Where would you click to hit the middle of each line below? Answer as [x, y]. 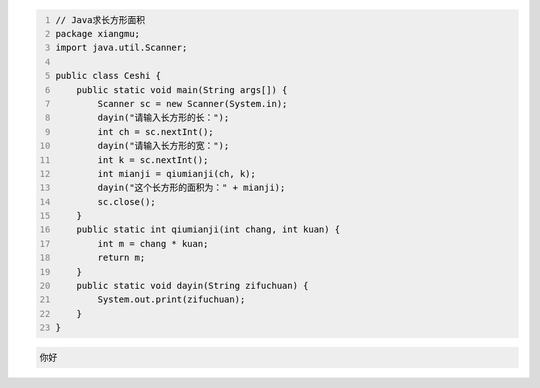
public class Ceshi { [108, 76]
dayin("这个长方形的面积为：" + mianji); [191, 188]
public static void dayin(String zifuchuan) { [192, 286]
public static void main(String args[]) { [182, 89]
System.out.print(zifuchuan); [171, 299]
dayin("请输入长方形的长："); [163, 118]
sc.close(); [127, 201]
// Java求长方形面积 [100, 19]
